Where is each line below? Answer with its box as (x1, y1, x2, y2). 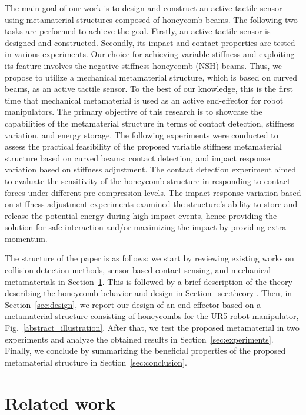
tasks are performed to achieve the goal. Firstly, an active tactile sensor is (5, 25, 271, 37)
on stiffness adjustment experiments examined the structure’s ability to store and (5, 198, 298, 210)
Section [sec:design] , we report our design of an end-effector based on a (5, 298, 261, 310)
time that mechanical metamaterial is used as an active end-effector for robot (5, 94, 284, 106)
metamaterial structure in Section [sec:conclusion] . (5, 356, 187, 368)
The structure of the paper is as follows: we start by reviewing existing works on (5, 252, 294, 264)
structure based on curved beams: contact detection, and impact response (5, 151, 270, 164)
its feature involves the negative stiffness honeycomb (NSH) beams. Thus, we (5, 59, 282, 71)
